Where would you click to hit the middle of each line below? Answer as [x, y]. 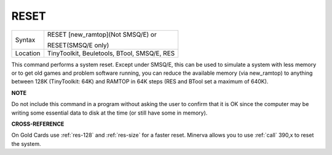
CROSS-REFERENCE [38, 124]
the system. [26, 143]
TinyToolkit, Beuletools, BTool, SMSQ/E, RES [111, 53]
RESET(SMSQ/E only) [78, 45]
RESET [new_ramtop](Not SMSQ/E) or [102, 34]
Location [28, 53]
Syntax [25, 40]
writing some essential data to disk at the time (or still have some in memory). [109, 113]
